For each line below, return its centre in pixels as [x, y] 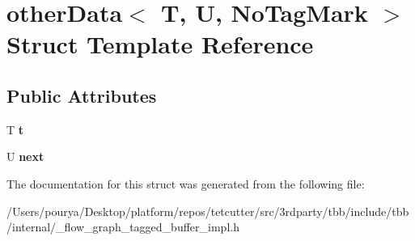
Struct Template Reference [160, 44]
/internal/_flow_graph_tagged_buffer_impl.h [123, 227]
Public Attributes [82, 95]
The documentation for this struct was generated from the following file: [186, 183]
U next [25, 156]
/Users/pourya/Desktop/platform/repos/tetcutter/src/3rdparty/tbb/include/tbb [208, 211]
